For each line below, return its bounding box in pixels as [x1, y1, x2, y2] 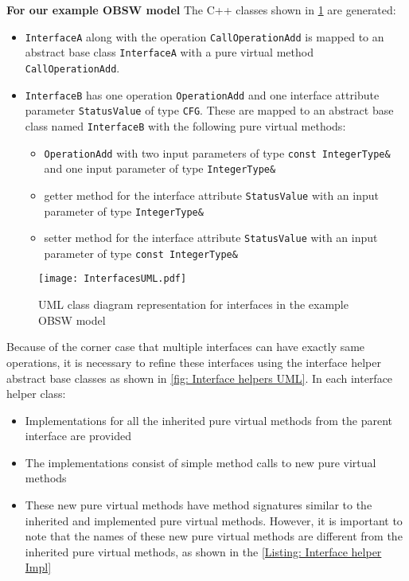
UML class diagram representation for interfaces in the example [38, 296, 349, 313]
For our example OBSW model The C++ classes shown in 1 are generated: [6, 2, 396, 18]
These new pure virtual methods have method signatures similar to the [25, 497, 372, 513]
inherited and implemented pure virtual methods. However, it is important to [25, 512, 403, 528]
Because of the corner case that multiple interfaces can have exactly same [6, 338, 365, 355]
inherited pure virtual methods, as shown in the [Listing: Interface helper [25, 543, 382, 560]
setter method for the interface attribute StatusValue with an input [44, 229, 378, 246]
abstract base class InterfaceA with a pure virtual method [25, 44, 314, 60]
